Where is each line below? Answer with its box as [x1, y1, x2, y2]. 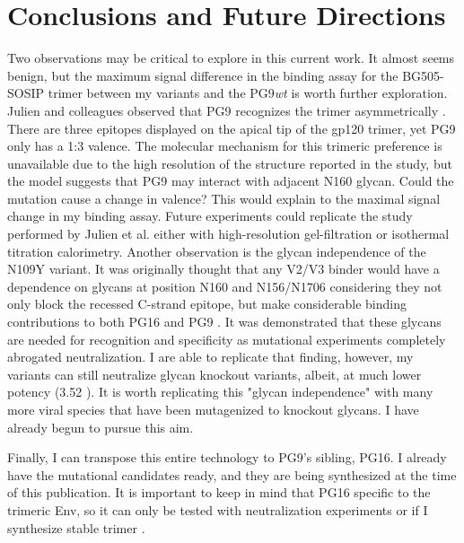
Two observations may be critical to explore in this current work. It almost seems [7, 48, 455, 67]
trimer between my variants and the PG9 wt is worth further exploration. [48, 83, 448, 102]
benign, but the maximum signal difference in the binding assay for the [7, 66, 398, 84]
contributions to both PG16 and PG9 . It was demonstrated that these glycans [7, 312, 442, 331]
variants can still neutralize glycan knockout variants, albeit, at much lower [7, 364, 422, 383]
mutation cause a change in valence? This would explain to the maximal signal [7, 188, 441, 207]
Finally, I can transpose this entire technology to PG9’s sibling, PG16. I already [7, 448, 447, 467]
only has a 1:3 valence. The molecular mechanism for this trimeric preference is [7, 136, 442, 155]
